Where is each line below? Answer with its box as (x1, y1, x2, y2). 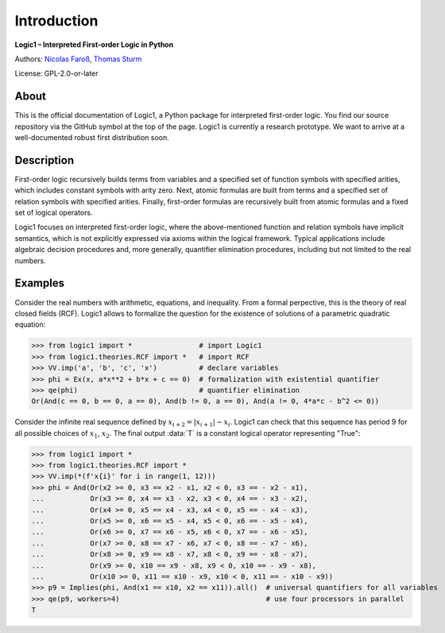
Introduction (14, 12, 99, 29)
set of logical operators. (14, 208, 93, 218)
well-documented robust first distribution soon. (14, 133, 170, 142)
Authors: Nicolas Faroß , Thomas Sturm (14, 54, 142, 64)
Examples (14, 277, 65, 290)
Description (14, 153, 75, 167)
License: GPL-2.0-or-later (14, 68, 99, 79)
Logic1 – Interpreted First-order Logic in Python (14, 40, 174, 49)
